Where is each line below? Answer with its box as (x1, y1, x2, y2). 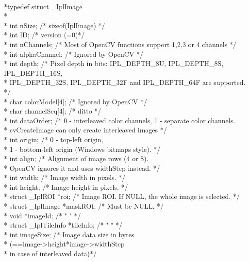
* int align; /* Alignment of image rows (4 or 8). (4, 153, 149, 164)
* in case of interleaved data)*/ (4, 248, 97, 259)
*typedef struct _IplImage (4, 1, 83, 11)
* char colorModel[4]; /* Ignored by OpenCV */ (4, 96, 147, 106)
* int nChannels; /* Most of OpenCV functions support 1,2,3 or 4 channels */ (4, 39, 236, 49)
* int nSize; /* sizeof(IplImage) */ (4, 20, 105, 30)
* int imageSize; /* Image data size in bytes (4, 229, 134, 239)
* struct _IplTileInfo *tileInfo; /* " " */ (4, 220, 122, 230)
